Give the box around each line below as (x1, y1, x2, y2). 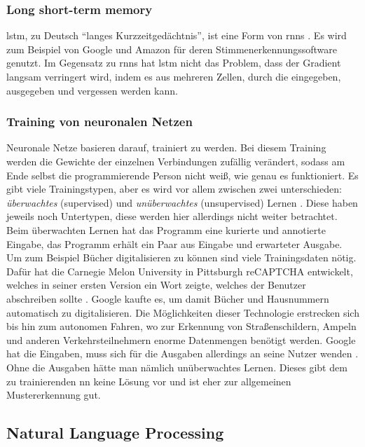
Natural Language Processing (6, 422, 224, 443)
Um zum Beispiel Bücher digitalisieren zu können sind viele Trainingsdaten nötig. (6, 250, 357, 265)
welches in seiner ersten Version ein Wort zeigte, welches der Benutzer (6, 277, 306, 292)
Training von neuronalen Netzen (6, 113, 193, 130)
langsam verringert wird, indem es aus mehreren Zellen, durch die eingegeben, (6, 69, 341, 83)
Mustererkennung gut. (6, 387, 101, 402)
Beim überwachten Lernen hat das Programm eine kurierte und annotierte (6, 222, 326, 237)
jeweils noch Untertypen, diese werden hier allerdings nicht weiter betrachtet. (6, 209, 338, 224)
